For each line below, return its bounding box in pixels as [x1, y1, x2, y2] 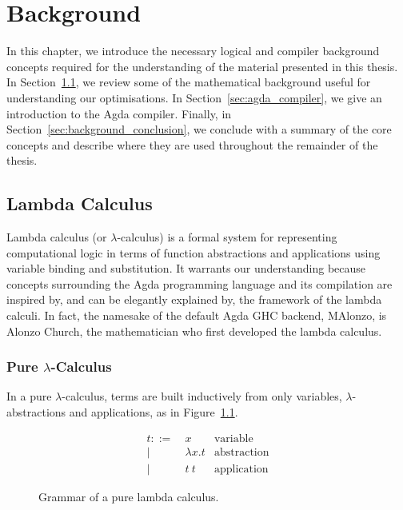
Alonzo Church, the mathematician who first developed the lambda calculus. [6, 322, 382, 339]
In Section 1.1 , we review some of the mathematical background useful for [6, 74, 371, 90]
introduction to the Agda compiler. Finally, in [6, 105, 232, 122]
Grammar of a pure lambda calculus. [38, 488, 219, 504]
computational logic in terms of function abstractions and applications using [6, 244, 381, 261]
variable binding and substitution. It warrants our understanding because [6, 260, 366, 277]
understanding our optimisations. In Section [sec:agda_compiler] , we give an [6, 89, 382, 106]
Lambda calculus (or [6, 229, 107, 245]
